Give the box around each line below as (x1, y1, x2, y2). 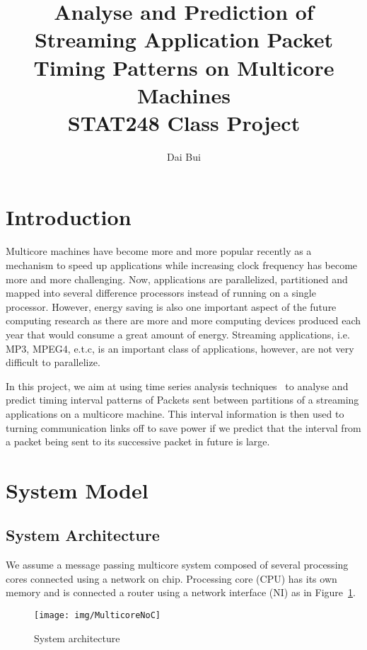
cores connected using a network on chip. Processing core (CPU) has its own (6, 571, 337, 586)
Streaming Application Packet (34, 25, 334, 54)
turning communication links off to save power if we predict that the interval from (6, 420, 361, 435)
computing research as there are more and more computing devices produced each (6, 313, 361, 328)
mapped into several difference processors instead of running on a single (6, 285, 316, 300)
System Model (6, 475, 148, 504)
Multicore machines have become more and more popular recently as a (6, 244, 312, 258)
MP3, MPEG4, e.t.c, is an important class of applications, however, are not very (6, 341, 354, 355)
